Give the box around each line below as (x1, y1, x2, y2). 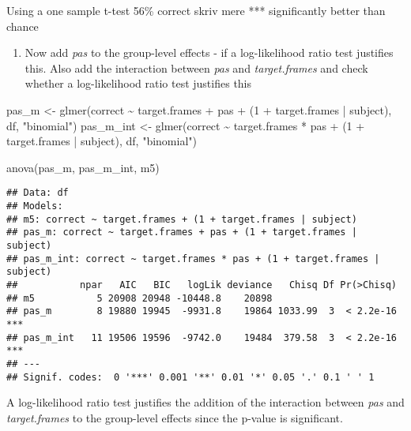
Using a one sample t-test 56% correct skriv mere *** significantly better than (6, 2, 386, 18)
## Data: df (6, 187, 69, 199)
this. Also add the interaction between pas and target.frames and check (25, 59, 368, 76)
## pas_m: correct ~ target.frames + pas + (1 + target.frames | (6, 227, 357, 238)
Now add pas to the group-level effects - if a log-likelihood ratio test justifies (25, 44, 394, 61)
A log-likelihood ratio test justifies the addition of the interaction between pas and (6, 394, 405, 410)
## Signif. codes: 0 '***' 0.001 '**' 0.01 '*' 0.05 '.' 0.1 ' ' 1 (6, 371, 375, 383)
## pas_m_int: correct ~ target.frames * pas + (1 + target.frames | (6, 253, 380, 264)
